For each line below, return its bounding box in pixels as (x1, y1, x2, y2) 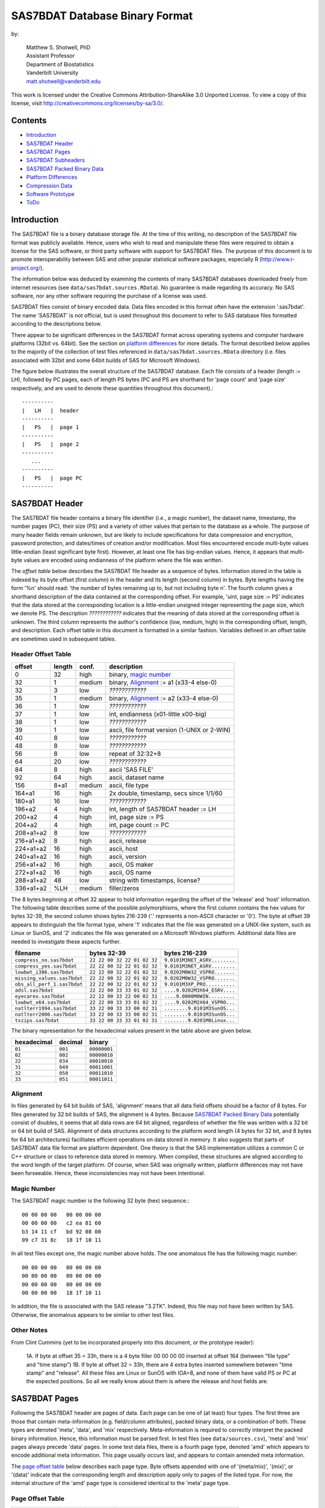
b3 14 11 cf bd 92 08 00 (22, 1228, 102, 1235)
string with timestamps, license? (109, 876, 201, 884)
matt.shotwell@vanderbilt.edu (26, 77, 101, 84)
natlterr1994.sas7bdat (14, 1005, 78, 1012)
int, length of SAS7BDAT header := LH (109, 805, 217, 813)
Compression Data (26, 182, 72, 189)
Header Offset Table (11, 650, 72, 659)
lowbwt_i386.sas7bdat (14, 969, 75, 975)
